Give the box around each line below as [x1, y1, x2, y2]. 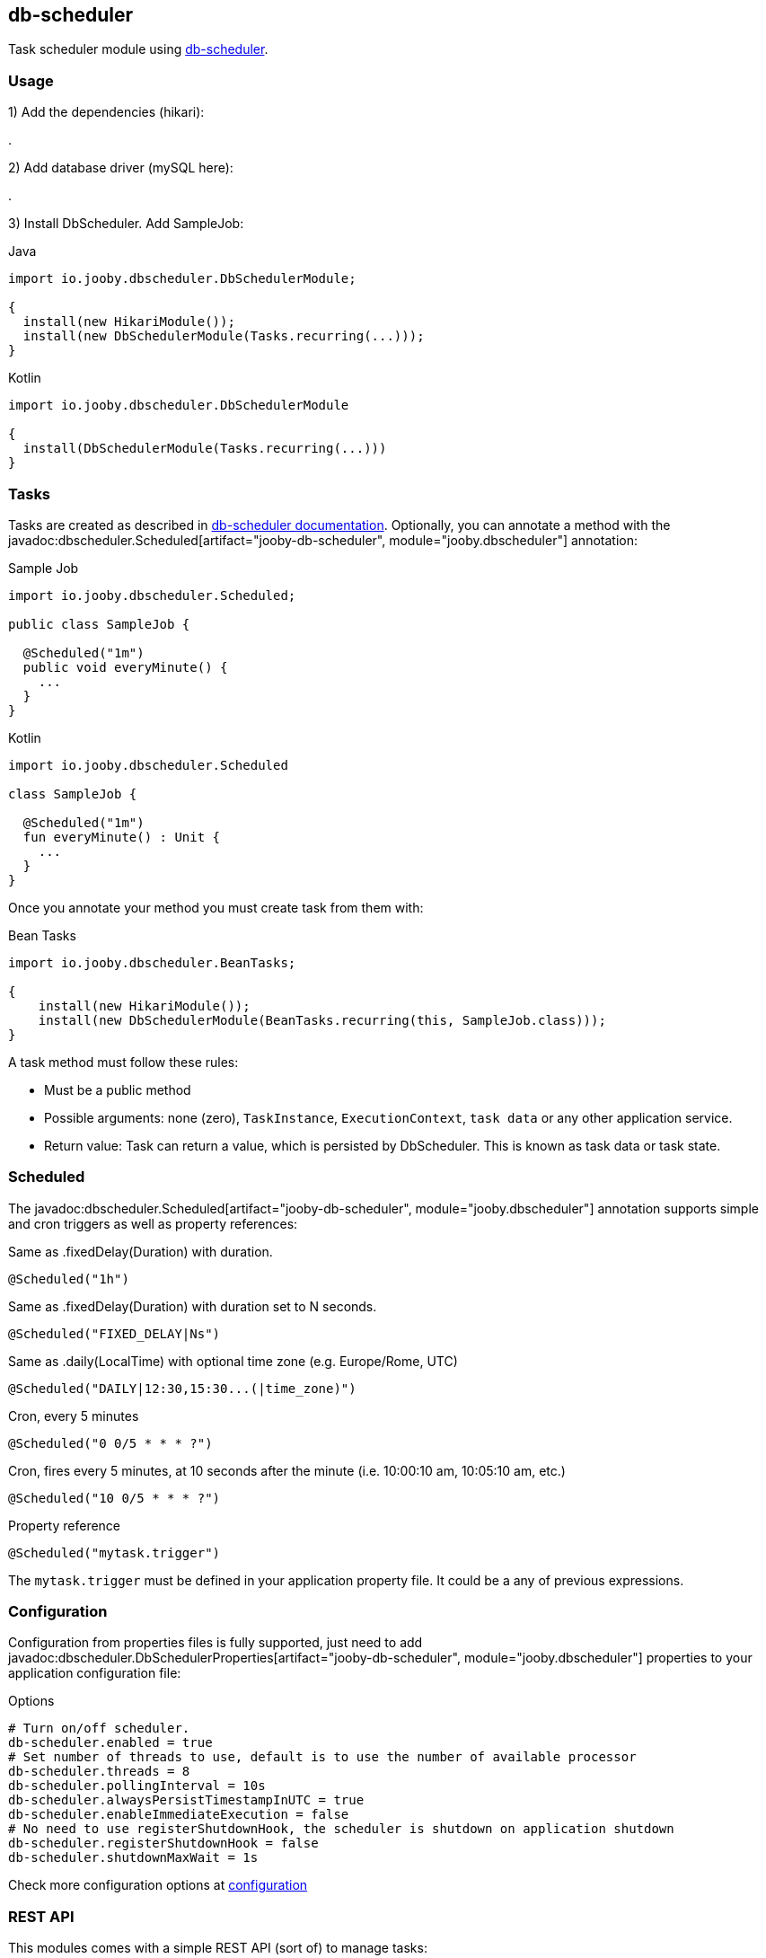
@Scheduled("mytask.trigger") [8, 1545, 221, 1560]
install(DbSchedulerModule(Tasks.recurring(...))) [22, 441, 387, 456]
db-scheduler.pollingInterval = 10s [8, 1778, 266, 1794]
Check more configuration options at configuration [8, 1877, 308, 1893]
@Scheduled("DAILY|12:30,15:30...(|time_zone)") [8, 1380, 357, 1396]
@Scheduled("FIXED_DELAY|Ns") [8, 1326, 221, 1341]
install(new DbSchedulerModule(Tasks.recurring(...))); [22, 329, 425, 344]
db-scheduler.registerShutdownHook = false [8, 1836, 319, 1851]
